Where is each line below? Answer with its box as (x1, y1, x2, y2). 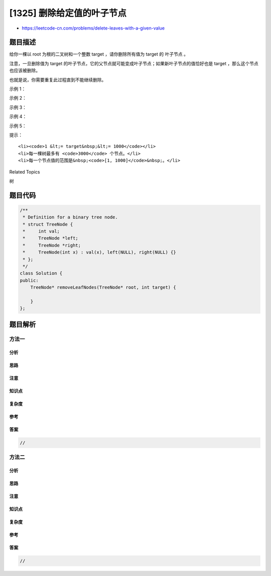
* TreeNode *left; (23, 236, 79, 241)
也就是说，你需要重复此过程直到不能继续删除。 (9, 77, 106, 83)
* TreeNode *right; (23, 242, 81, 248)
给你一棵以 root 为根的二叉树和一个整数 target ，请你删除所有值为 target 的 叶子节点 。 (9, 51, 188, 57)
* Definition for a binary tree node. (23, 215, 118, 220)
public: (20, 277, 39, 283)
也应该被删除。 (9, 68, 40, 74)
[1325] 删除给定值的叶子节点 (9, 8, 126, 19)
